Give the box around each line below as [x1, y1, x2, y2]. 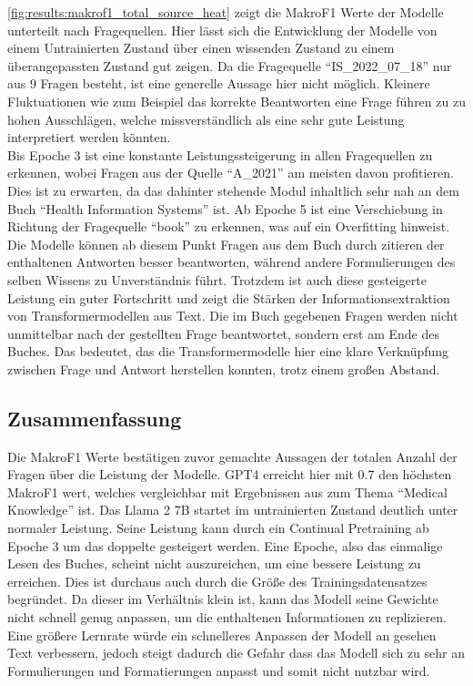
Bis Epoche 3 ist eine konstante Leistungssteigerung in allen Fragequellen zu [7, 145, 433, 164]
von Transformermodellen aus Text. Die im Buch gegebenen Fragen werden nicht [7, 306, 458, 325]
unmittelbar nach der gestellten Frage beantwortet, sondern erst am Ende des [7, 323, 439, 343]
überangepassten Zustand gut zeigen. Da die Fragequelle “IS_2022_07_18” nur [7, 56, 452, 75]
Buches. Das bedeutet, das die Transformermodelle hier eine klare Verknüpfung [7, 342, 449, 361]
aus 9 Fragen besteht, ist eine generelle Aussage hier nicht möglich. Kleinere [7, 74, 430, 93]
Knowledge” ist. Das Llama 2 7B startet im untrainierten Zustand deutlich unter [7, 500, 458, 519]
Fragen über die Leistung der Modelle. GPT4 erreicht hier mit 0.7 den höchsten [7, 465, 452, 484]
